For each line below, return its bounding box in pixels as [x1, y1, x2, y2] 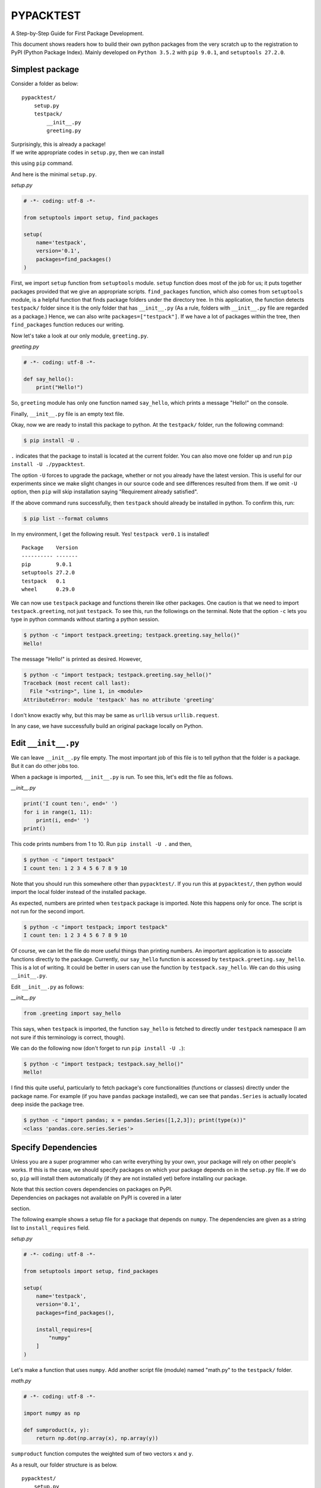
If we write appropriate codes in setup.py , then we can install [11, 149, 165, 156]
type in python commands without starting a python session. [11, 616, 160, 623]
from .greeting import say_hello [23, 1010, 121, 1017]
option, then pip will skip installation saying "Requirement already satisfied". [11, 488, 199, 495]
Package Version [21, 545, 78, 551]
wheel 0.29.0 [21, 586, 75, 593]
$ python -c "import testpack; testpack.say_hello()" [23, 1060, 184, 1067]
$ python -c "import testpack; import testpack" [23, 923, 168, 930]
